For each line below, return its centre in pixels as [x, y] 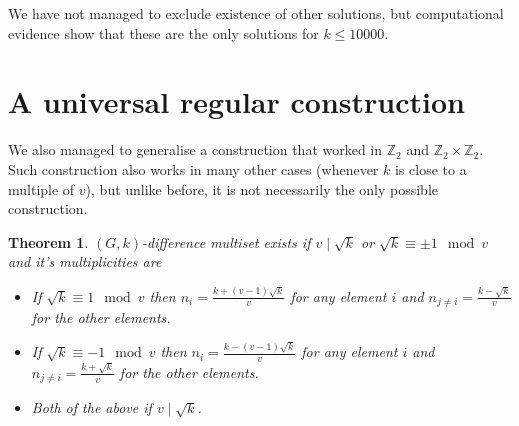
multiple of [41, 188]
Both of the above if [91, 407]
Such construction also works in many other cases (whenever [193, 168]
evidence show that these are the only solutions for [163, 32]
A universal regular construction [236, 101]
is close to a [430, 168]
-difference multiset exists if [226, 241]
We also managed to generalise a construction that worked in [195, 149]
